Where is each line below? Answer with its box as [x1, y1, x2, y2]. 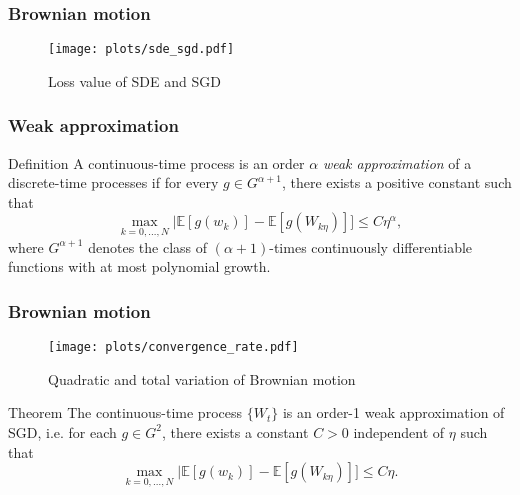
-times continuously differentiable [269, 236, 473, 257]
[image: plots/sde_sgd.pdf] [48, 42, 235, 57]
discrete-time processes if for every [8, 172, 219, 193]
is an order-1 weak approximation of [282, 402, 505, 423]
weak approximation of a [322, 152, 472, 173]
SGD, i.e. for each [8, 421, 117, 442]
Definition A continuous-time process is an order [8, 152, 305, 173]
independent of [353, 421, 445, 442]
